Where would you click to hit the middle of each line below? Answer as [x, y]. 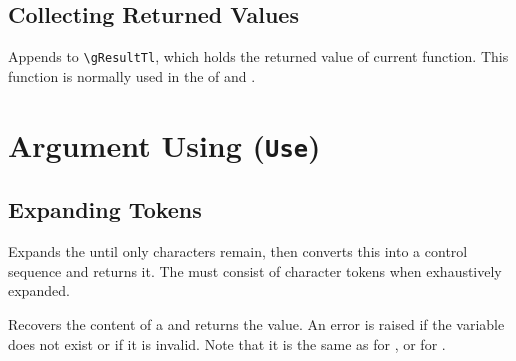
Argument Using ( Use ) [164, 144]
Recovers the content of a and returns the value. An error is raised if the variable [256, 323]
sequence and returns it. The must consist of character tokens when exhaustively [255, 270]
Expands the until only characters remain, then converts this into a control [238, 251]
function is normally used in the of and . [132, 75]
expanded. [39, 290]
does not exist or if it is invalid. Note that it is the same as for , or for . [227, 343]
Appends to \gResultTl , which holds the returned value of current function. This [258, 56]
